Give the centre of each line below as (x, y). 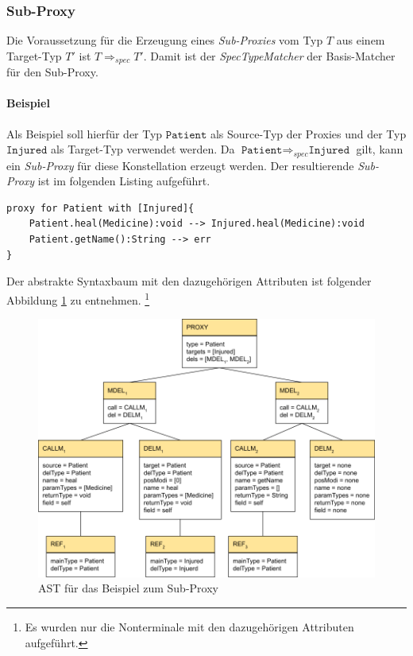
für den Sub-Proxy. (52, 72)
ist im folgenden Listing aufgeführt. (124, 181)
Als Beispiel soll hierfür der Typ (85, 133)
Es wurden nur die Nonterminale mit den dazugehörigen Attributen (189, 627)
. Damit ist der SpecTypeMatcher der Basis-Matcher (269, 55)
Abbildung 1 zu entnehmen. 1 (78, 298)
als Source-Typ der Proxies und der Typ (308, 133)
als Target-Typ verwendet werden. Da (143, 149)
